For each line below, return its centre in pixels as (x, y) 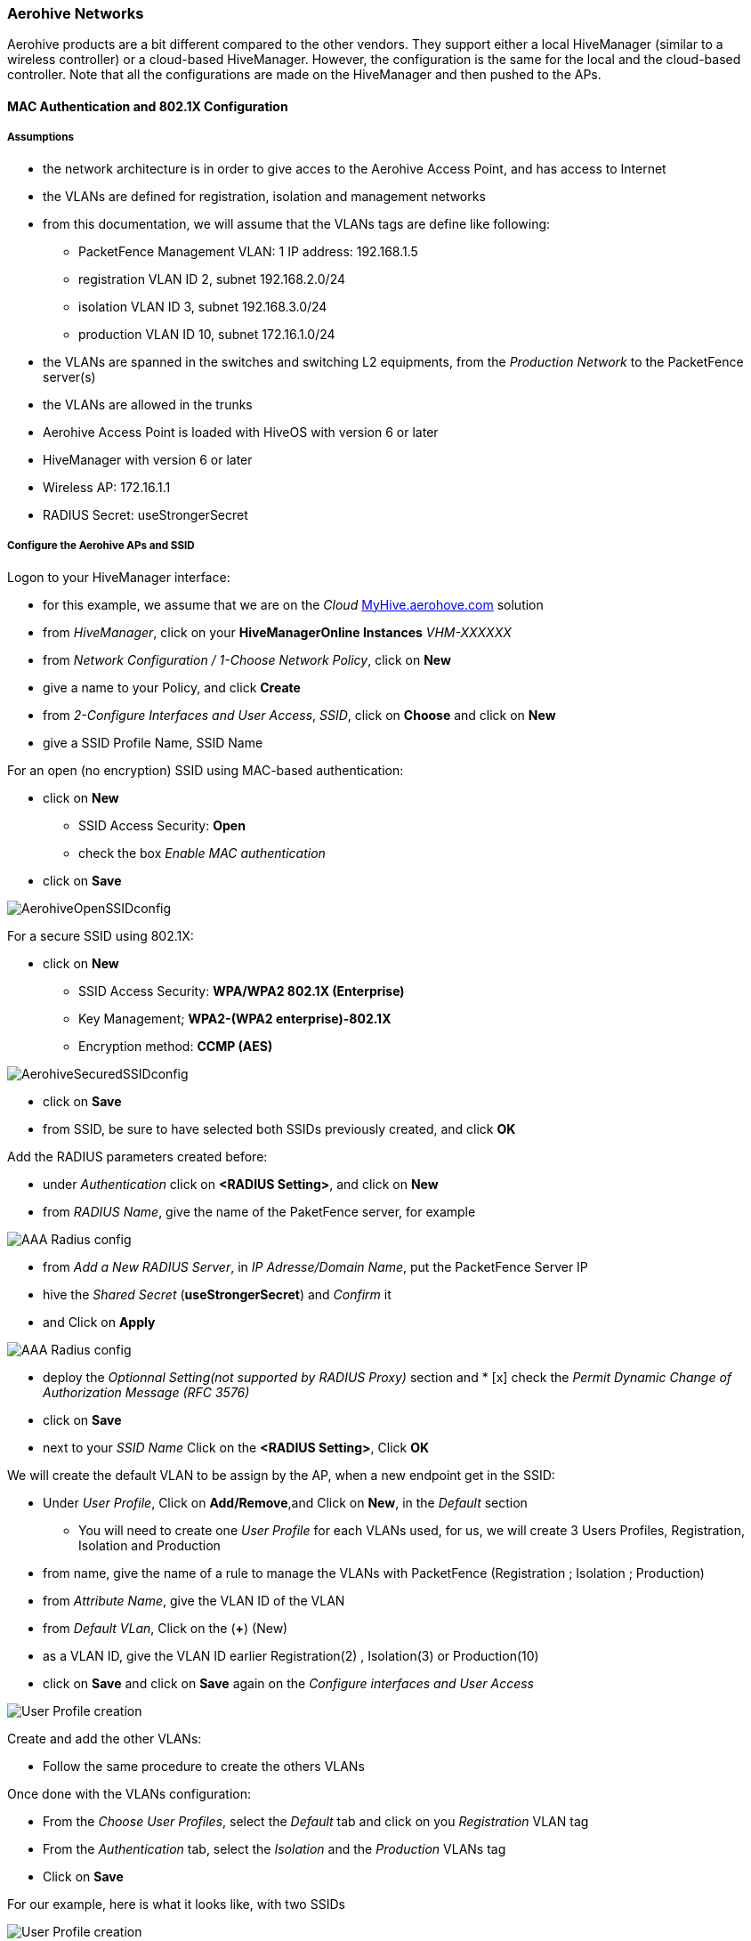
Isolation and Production (149, 1545)
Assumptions (40, 137)
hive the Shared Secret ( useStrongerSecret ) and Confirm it (217, 1294)
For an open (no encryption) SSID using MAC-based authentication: (206, 770)
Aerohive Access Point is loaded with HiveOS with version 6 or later (241, 432)
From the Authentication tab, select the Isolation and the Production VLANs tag (275, 1848)
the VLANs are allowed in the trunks (148, 404)
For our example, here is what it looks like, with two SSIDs (176, 1904)
